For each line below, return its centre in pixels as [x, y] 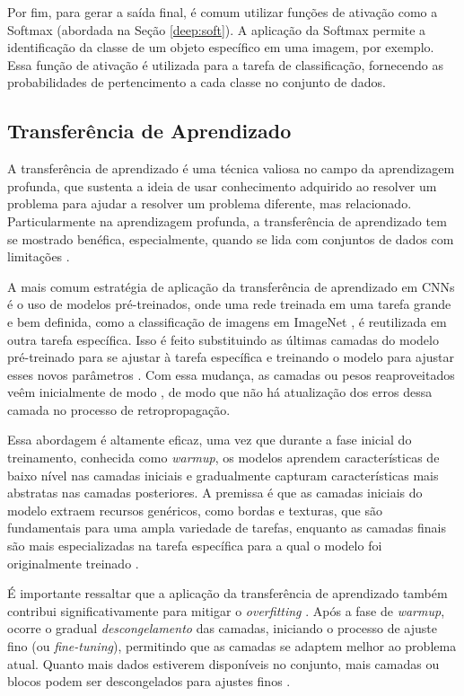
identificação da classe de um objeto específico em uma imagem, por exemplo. [221, 47]
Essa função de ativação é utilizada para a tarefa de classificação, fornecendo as [225, 64]
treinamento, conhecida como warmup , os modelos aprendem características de [223, 458]
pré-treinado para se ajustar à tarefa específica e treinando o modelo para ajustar [231, 357]
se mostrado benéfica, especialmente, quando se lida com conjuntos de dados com [231, 238]
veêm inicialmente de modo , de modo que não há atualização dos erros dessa [220, 392]
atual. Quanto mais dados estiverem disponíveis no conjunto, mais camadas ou [223, 663]
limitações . [39, 256]
